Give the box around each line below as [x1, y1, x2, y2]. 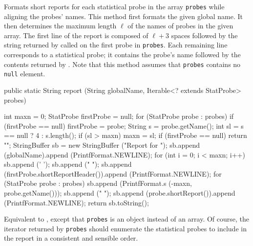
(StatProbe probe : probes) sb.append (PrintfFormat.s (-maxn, [4, 178, 192, 188]
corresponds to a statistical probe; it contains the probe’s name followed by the [4, 49, 241, 60]
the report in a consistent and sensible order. [4, 233, 138, 243]
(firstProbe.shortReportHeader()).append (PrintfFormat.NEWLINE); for [4, 168, 222, 179]
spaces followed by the [171, 30, 238, 40]
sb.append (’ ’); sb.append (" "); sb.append [4, 159, 132, 169]
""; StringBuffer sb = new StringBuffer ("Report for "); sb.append [4, 139, 200, 150]
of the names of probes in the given [127, 21, 233, 31]
